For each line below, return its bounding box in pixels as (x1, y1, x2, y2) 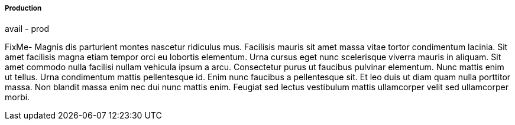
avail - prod (5, 24, 49, 34)
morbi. (5, 92, 30, 103)
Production (5, 4, 42, 12)
